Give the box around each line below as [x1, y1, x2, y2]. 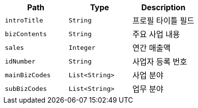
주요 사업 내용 [132, 29, 180, 39]
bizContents [5, 30, 47, 38]
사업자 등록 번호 [132, 57, 187, 66]
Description [141, 2, 186, 12]
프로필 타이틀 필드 [132, 16, 195, 25]
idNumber [5, 57, 36, 65]
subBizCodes [5, 85, 47, 92]
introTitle [5, 16, 43, 24]
